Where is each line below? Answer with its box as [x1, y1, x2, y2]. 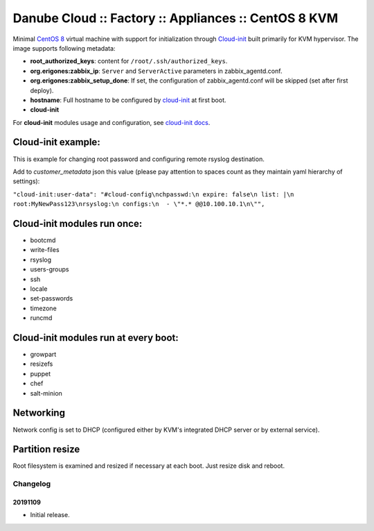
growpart [30, 351, 57, 359]
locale [30, 285, 48, 293]
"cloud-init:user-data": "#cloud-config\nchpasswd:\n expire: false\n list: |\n [12, 190, 294, 198]
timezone [30, 304, 57, 312]
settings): [12, 177, 40, 185]
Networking [12, 407, 66, 419]
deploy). [30, 86, 54, 94]
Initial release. [30, 511, 70, 519]
